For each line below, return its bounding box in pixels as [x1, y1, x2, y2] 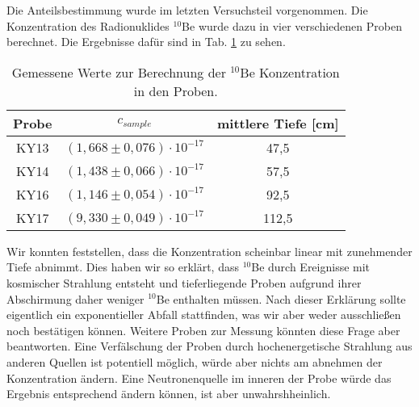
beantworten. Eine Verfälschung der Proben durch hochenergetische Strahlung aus [6, 338, 413, 355]
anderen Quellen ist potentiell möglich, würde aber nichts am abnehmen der [6, 353, 383, 370]
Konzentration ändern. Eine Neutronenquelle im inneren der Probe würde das [6, 369, 392, 386]
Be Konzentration [240, 62, 340, 82]
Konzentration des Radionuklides [6, 17, 170, 34]
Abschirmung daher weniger [6, 290, 145, 307]
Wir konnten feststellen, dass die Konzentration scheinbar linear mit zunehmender [6, 242, 413, 259]
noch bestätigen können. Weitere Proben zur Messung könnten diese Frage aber [6, 321, 400, 338]
